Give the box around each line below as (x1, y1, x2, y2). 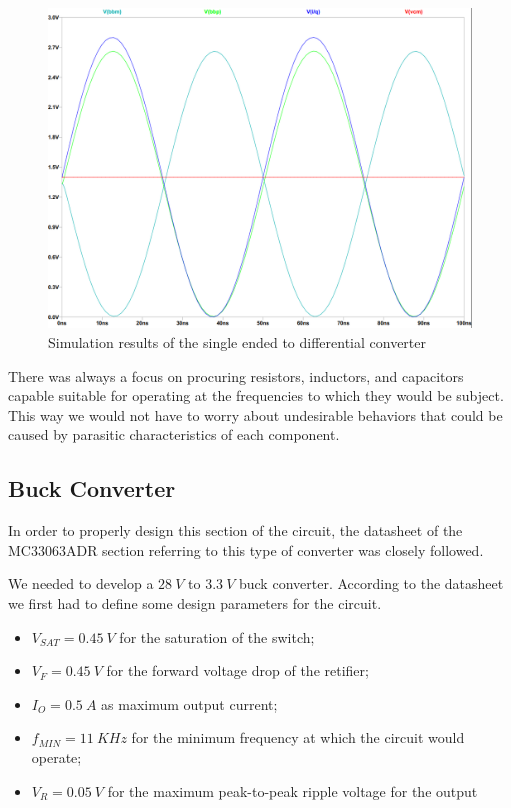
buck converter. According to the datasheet (238, 573, 504, 594)
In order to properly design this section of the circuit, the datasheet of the (8, 520, 463, 541)
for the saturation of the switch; (119, 626, 315, 647)
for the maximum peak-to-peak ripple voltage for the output (107, 780, 478, 801)
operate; (31, 747, 82, 767)
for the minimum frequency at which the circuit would (131, 727, 465, 748)
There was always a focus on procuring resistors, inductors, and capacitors (8, 365, 464, 386)
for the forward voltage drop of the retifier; (106, 660, 369, 681)
